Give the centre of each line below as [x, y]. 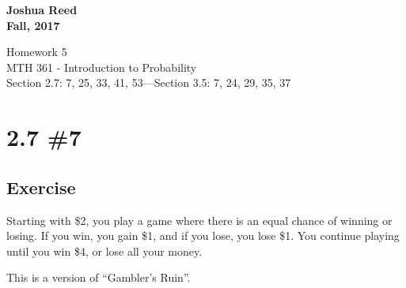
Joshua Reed [42, 9]
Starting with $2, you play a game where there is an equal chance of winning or [199, 220]
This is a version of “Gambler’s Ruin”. [99, 277]
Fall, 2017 [33, 25]
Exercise [41, 187]
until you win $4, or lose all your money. [104, 251]
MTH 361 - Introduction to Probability [102, 67]
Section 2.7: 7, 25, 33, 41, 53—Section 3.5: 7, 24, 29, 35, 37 [149, 82]
